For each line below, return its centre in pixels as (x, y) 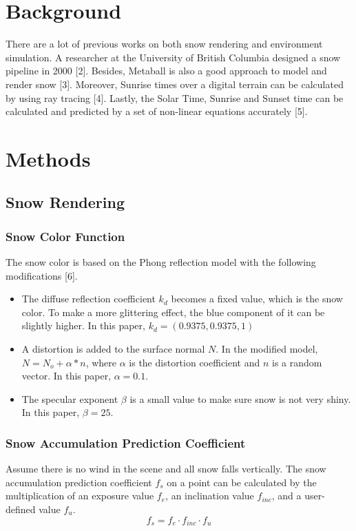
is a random (297, 362)
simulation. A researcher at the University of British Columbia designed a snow (173, 57)
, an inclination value (210, 496)
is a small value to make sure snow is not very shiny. (240, 398)
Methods (48, 158)
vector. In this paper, (66, 376)
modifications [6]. (42, 275)
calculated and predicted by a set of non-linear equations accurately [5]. (157, 111)
